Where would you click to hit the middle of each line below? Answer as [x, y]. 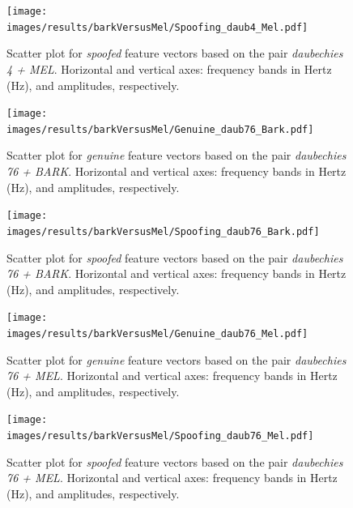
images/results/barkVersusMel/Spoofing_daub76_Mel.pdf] [160, 436]
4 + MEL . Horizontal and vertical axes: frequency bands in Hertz [169, 68]
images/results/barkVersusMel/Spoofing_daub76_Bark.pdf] [163, 231]
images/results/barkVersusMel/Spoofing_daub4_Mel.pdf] [157, 27]
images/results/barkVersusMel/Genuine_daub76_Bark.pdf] [160, 129]
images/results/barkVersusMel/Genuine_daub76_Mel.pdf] [157, 333]
